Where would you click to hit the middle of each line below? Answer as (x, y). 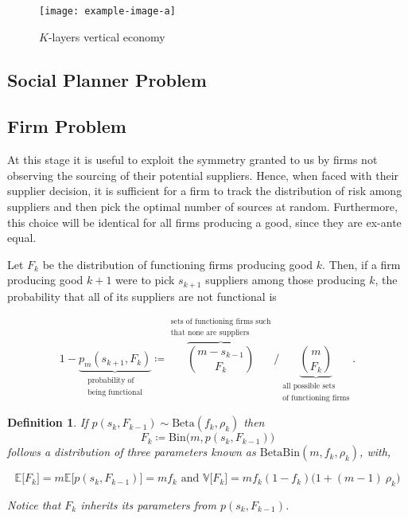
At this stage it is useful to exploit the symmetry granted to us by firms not (192, 160)
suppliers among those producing (286, 280)
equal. (22, 238)
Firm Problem (67, 126)
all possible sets (309, 386)
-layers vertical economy (107, 36)
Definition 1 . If (48, 422)
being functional (115, 392)
